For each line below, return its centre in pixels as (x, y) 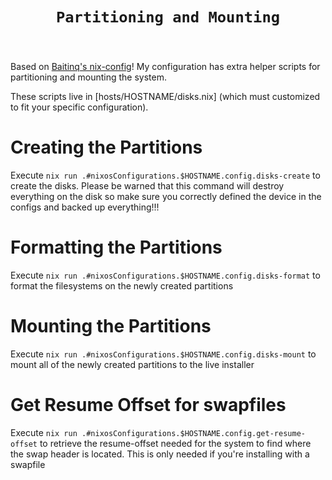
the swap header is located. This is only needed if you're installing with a (160, 454)
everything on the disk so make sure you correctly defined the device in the (166, 197)
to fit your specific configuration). (79, 107)
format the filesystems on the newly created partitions (122, 286)
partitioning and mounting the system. (88, 77)
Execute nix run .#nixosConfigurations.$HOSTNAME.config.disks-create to (165, 175)
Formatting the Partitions (116, 247)
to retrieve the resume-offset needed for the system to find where (175, 443)
